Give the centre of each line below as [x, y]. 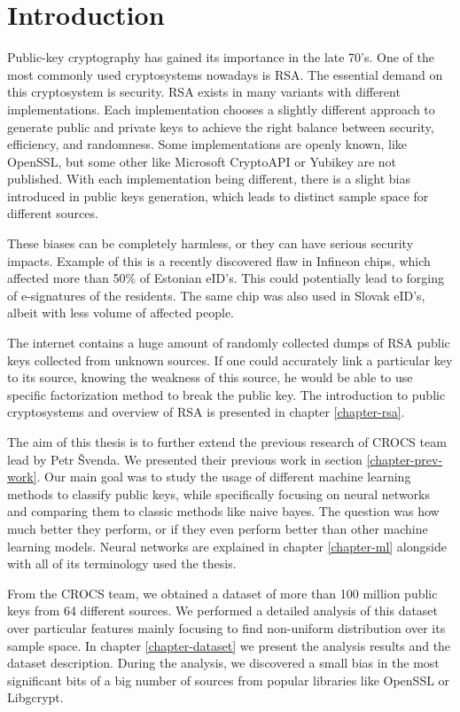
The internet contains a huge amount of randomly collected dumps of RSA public [229, 343]
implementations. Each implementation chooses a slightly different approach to [221, 109]
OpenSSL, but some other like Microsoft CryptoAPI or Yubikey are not [202, 161]
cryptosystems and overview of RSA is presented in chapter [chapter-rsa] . [206, 412]
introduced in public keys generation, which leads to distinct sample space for [218, 196]
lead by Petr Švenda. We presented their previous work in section [185, 459]
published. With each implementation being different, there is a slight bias [209, 179]
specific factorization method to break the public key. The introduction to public [226, 394]
